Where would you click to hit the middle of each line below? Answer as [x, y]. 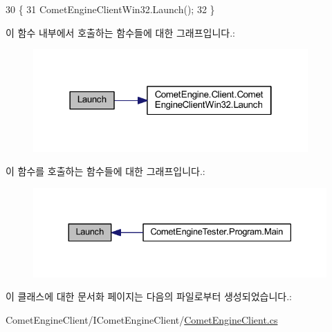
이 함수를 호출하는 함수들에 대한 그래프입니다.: [105, 171]
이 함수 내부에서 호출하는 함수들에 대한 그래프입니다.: [120, 32]
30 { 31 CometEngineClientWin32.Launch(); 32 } [110, 9]
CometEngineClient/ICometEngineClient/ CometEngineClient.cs [142, 319]
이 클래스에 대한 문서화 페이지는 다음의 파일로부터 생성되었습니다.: [149, 296]
